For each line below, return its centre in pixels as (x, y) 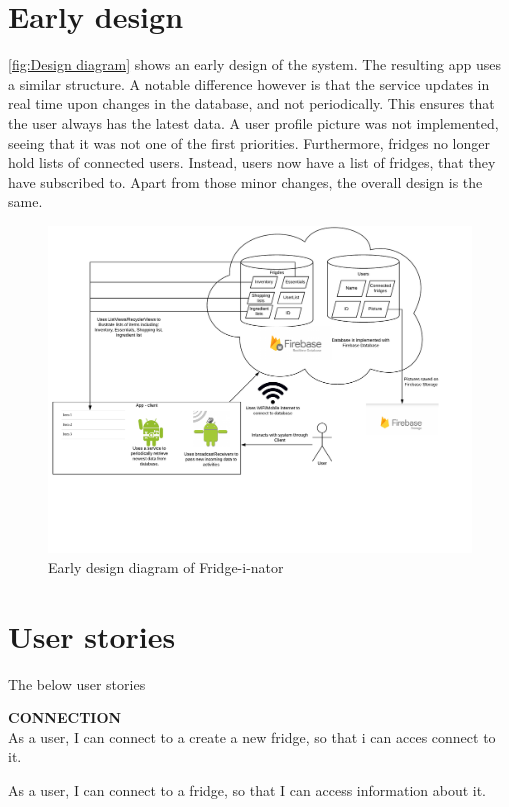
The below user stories (77, 683)
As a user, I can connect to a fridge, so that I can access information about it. (247, 790)
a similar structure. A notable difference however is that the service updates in (249, 83)
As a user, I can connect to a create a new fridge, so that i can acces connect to (252, 736)
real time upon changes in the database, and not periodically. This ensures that (251, 103)
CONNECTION (65, 717)
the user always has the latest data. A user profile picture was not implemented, (253, 122)
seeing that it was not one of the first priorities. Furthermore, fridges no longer (249, 142)
